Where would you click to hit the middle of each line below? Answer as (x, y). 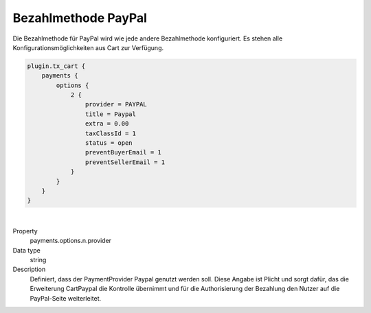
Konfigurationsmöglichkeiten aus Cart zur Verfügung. (88, 47)
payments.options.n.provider (71, 241)
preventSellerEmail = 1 (125, 162)
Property (25, 231)
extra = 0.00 (107, 124)
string (38, 259)
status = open (109, 143)
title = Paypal (111, 114)
